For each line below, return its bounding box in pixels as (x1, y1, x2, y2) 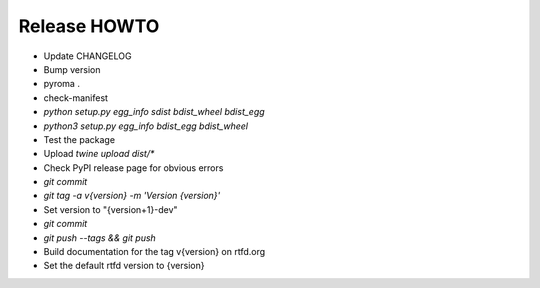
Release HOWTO (18, 15, 160, 37)
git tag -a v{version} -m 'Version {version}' (43, 190, 221, 202)
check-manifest (43, 91, 109, 104)
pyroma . (43, 78, 80, 90)
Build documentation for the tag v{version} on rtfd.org (43, 246, 266, 258)
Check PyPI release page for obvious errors (43, 161, 224, 174)
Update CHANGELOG (43, 50, 132, 62)
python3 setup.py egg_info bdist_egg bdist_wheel (43, 120, 249, 132)
